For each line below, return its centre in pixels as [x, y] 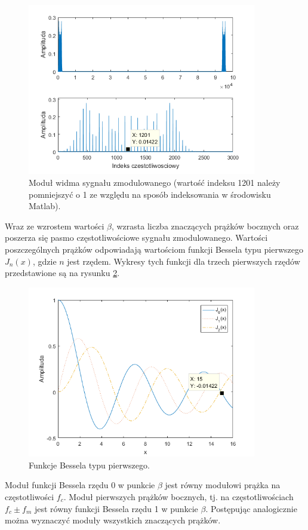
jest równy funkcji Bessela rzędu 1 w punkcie [116, 508]
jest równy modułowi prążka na [223, 485]
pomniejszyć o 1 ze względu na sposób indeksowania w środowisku [150, 194]
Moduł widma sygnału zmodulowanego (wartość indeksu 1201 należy [155, 183]
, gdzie [44, 261]
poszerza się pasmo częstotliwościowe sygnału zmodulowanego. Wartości [136, 238]
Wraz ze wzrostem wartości [55, 226]
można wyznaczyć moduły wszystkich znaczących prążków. [113, 520]
